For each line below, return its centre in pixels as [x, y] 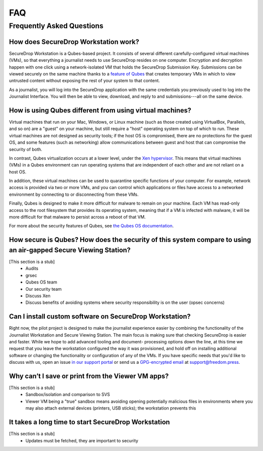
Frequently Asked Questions [56, 26]
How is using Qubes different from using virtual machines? [100, 110]
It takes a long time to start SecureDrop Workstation [89, 422]
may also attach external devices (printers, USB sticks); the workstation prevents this [111, 408]
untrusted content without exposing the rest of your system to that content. [85, 81]
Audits [32, 268]
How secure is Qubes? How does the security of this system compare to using [130, 240]
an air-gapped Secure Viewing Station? [70, 250]
